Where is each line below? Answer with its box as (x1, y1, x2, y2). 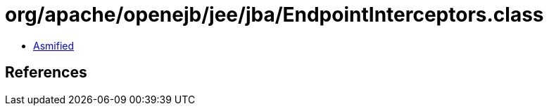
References (5, 64, 87, 82)
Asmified (33, 39, 75, 52)
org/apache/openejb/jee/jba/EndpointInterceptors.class (5, 3, 544, 27)
